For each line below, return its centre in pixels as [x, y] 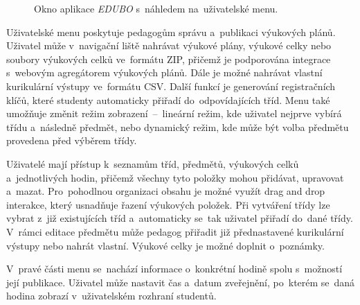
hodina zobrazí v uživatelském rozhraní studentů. [111, 296]
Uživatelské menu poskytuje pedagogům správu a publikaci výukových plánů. [171, 32]
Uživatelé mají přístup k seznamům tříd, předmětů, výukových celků [153, 163]
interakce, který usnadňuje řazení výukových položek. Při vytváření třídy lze [168, 204]
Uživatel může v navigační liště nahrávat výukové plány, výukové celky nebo [169, 45]
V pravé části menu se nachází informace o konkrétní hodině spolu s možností [174, 269]
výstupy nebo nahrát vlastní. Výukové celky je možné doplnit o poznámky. [165, 245]
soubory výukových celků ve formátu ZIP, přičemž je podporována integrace [169, 59]
